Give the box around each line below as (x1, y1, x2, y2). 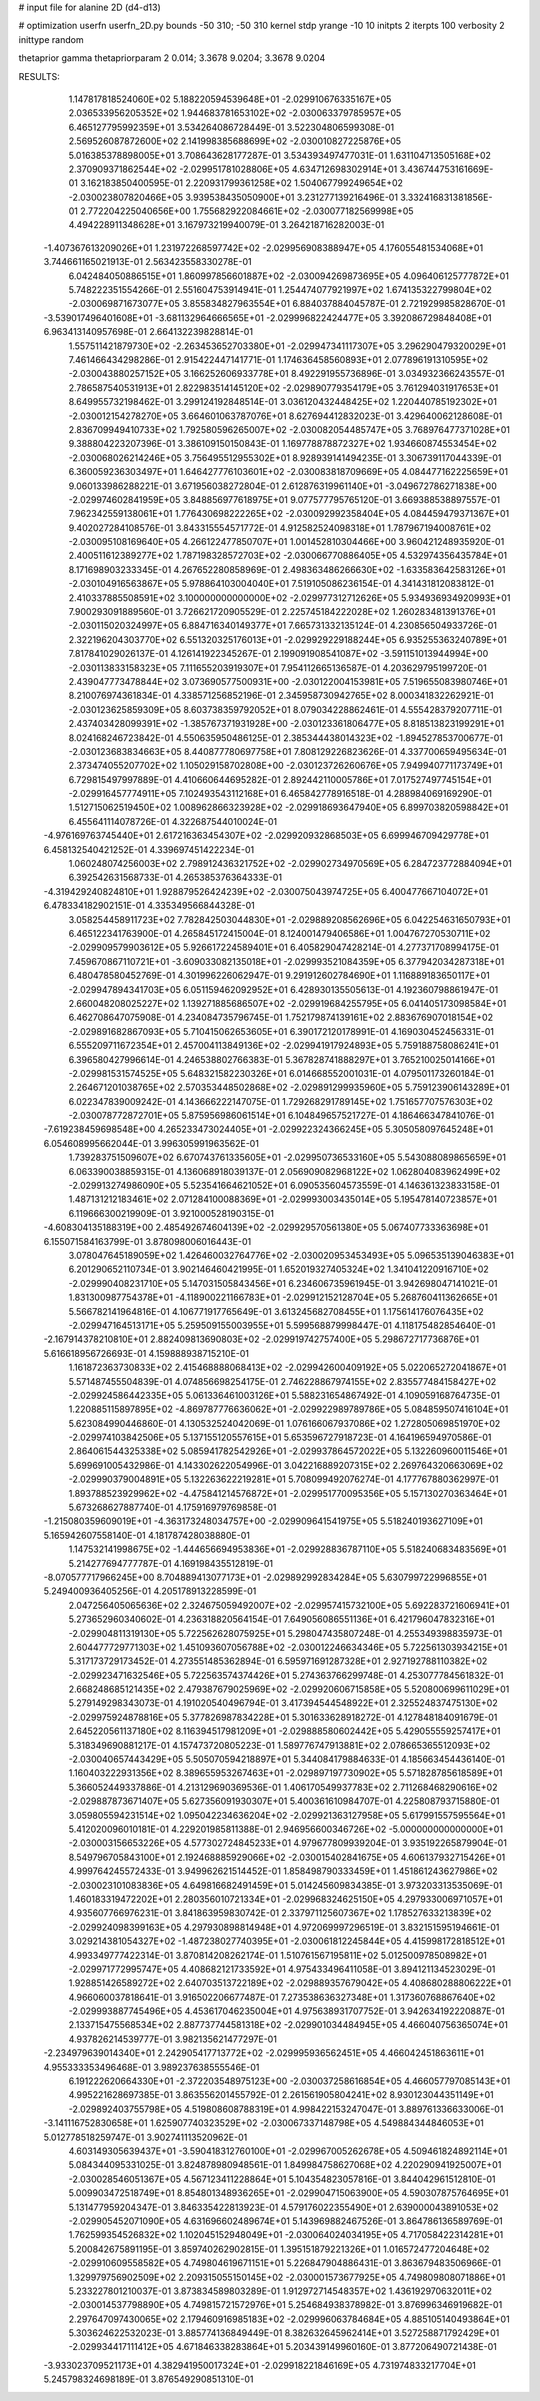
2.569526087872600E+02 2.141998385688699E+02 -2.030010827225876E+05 (68, 135, 402, 147)
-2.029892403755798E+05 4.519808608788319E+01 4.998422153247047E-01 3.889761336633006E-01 (68, 2103, 504, 2115)
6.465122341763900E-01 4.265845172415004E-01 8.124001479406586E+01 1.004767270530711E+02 (68, 928, 491, 939)
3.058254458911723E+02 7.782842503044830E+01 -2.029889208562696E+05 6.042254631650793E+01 (68, 913, 511, 925)
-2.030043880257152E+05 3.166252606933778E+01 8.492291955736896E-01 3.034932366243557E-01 (68, 368, 505, 380)
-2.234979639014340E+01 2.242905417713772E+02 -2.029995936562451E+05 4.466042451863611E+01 (43, 2047, 485, 2059)
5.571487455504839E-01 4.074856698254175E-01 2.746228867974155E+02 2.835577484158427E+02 (68, 1375, 497, 1387)
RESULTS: (18, 70, 60, 82)
